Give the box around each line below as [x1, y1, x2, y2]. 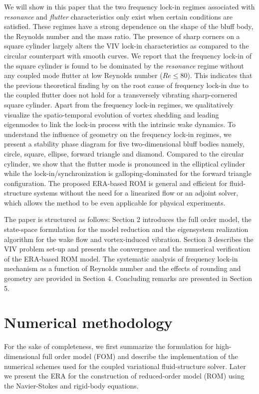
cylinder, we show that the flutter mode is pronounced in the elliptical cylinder [4, 158, 245, 168]
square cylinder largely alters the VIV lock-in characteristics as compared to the [4, 40, 249, 51]
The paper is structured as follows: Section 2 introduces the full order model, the [4, 214, 252, 224]
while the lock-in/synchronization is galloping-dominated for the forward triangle [4, 168, 252, 178]
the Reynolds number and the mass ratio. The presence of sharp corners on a [4, 30, 240, 41]
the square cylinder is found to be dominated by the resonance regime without [4, 60, 244, 70]
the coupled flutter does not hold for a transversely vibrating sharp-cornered [4, 89, 238, 100]
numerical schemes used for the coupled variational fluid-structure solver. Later [4, 360, 246, 371]
